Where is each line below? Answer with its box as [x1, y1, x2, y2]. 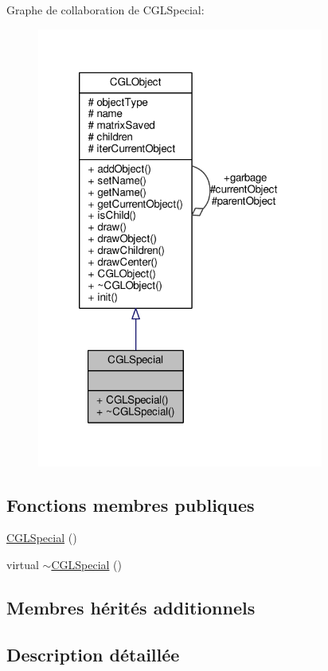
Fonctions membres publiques [6, 492, 255, 517]
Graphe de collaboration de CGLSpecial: [6, 2, 205, 18]
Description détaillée [6, 642, 180, 666]
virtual [6, 556, 39, 572]
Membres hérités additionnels [6, 595, 256, 619]
